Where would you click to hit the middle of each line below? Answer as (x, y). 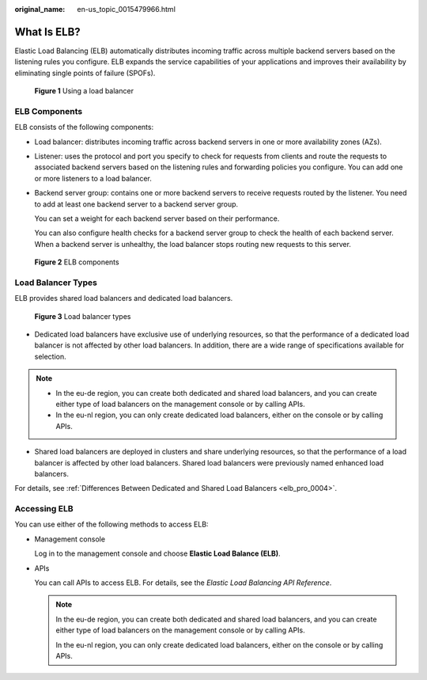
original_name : (40, 9)
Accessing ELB (44, 509)
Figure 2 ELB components (77, 262)
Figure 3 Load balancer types (83, 316)
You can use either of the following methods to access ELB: (111, 524)
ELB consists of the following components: (84, 127)
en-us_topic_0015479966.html (126, 9)
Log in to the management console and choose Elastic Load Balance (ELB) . (157, 553)
